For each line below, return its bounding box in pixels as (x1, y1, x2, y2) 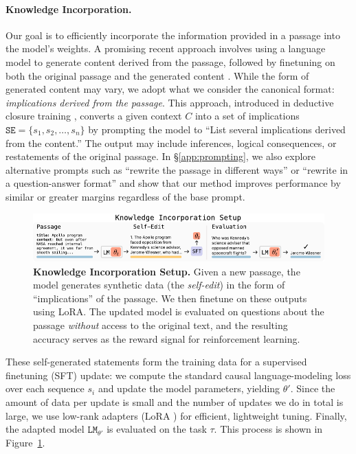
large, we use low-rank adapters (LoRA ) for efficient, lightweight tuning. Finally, (5, 408, 347, 422)
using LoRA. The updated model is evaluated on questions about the (33, 304, 324, 319)
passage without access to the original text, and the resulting (33, 317, 288, 332)
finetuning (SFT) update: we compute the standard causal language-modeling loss (5, 367, 351, 382)
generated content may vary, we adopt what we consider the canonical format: (5, 82, 335, 96)
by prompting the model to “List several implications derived (88, 122, 346, 136)
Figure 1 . (5, 435, 45, 449)
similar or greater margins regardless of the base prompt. (5, 189, 245, 203)
